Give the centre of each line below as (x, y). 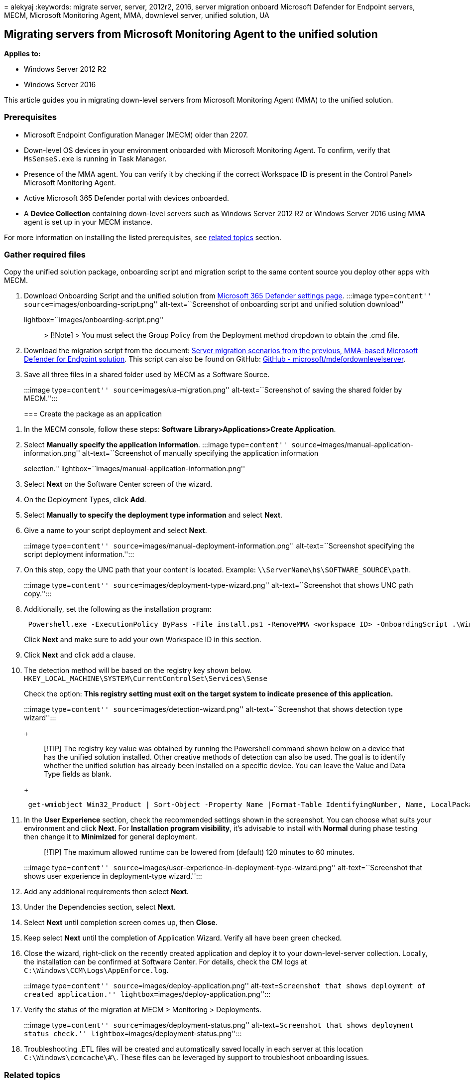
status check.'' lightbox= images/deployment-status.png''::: (133, 1034)
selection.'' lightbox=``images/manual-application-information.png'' (135, 469)
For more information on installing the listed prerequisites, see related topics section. (143, 237)
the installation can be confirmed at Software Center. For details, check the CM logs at (166, 962)
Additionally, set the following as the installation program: (118, 609)
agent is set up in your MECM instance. (88, 222)
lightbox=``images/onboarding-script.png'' (94, 320)
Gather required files (45, 254)
